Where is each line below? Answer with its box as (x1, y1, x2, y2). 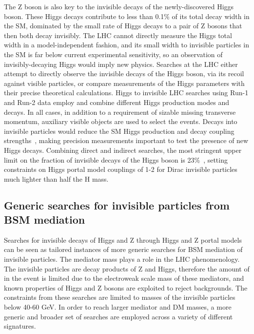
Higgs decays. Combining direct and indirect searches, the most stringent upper (4, 145, 242, 155)
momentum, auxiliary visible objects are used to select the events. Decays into (4, 116, 237, 126)
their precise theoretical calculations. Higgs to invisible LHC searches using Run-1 (4, 87, 249, 98)
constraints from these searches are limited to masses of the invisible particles (4, 292, 235, 302)
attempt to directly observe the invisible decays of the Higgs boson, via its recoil (4, 68, 244, 79)
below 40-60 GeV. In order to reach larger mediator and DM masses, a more (4, 302, 232, 312)
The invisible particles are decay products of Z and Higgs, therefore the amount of (4, 263, 250, 273)
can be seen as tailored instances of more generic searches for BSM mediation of (4, 244, 243, 254)
